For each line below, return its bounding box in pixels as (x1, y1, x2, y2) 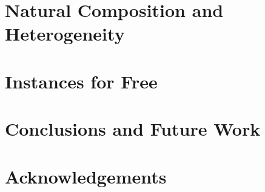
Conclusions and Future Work (5, 116, 261, 141)
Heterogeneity (5, 21, 125, 46)
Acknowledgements (5, 164, 167, 188)
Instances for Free (5, 68, 158, 93)
